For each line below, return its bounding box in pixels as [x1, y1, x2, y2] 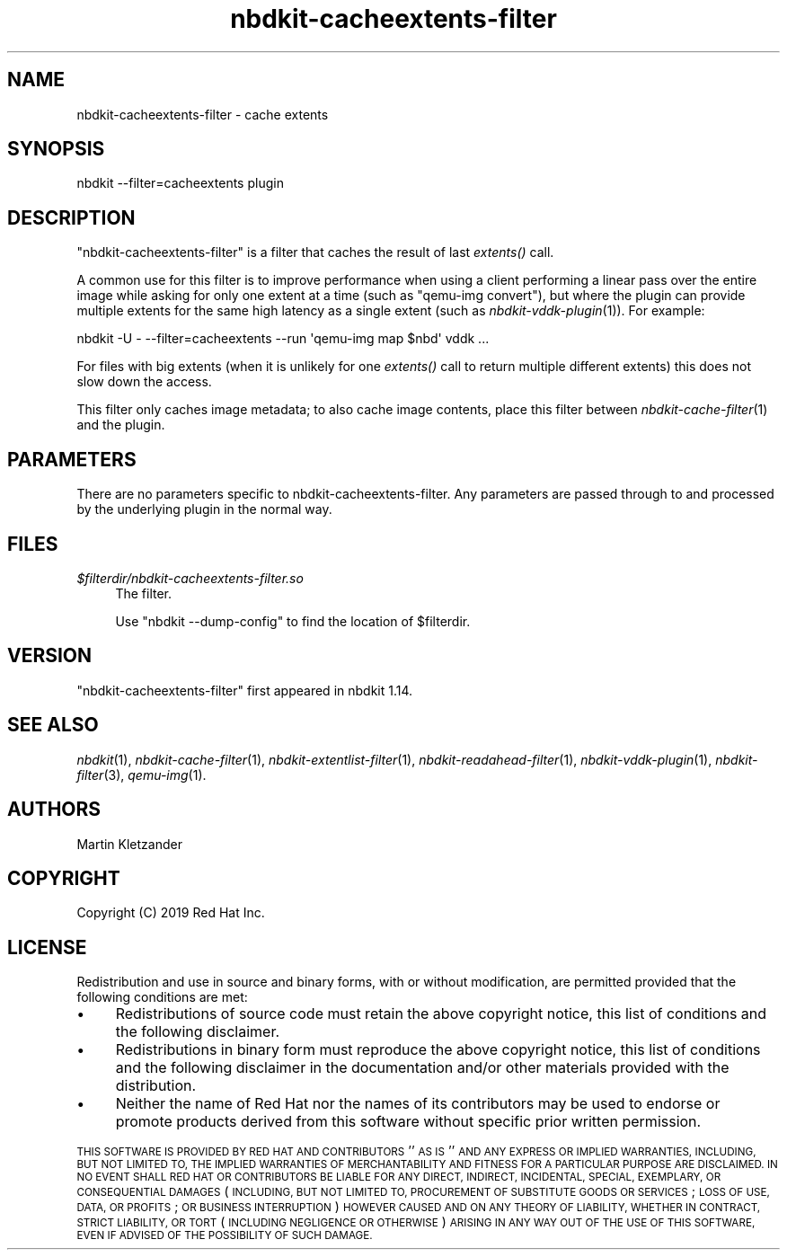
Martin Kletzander [76, 836, 182, 852]
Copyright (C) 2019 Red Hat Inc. [76, 905, 265, 921]
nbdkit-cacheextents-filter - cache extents [76, 106, 329, 122]
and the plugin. [76, 417, 165, 433]
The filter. [115, 585, 172, 601]
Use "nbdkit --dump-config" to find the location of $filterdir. [115, 613, 471, 629]
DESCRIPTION [7, 206, 136, 229]
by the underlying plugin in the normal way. [76, 501, 332, 518]
